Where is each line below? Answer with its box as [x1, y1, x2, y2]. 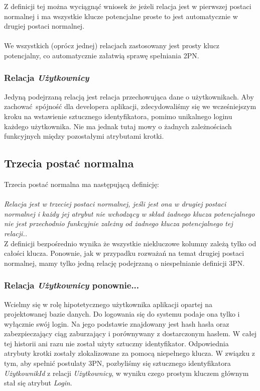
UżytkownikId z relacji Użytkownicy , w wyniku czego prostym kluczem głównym [4, 367, 249, 378]
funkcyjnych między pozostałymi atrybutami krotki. [4, 131, 164, 141]
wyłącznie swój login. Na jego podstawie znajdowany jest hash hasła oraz [4, 318, 229, 329]
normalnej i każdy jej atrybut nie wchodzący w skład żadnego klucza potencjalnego [4, 208, 255, 219]
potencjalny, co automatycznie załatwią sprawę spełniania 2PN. [4, 50, 199, 60]
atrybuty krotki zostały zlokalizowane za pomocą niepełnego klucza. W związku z [4, 348, 255, 358]
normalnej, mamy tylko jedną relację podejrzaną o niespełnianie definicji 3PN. [4, 257, 245, 268]
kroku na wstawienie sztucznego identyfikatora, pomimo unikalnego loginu [4, 111, 232, 121]
